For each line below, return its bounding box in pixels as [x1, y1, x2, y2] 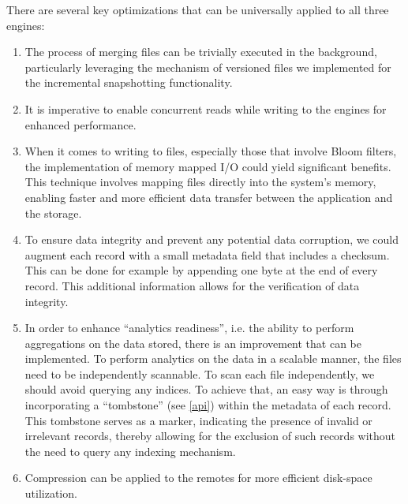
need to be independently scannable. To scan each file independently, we [24, 365, 375, 382]
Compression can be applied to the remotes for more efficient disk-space [24, 469, 372, 486]
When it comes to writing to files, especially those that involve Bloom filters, [24, 143, 397, 159]
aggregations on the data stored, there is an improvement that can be [24, 334, 361, 351]
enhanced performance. [24, 116, 137, 133]
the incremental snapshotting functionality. [24, 74, 233, 91]
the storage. [24, 204, 82, 221]
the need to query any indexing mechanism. [24, 442, 236, 459]
